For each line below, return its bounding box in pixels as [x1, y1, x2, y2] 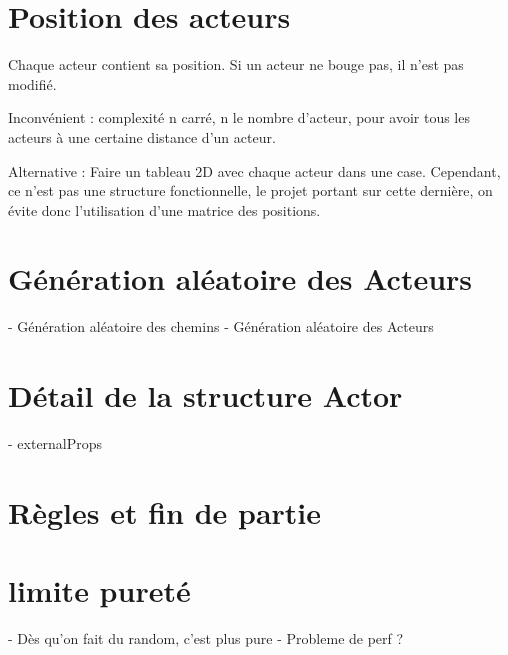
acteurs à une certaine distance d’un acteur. [8, 126, 276, 147]
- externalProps [8, 433, 103, 454]
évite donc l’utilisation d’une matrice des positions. [8, 199, 321, 220]
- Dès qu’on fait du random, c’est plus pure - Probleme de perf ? [8, 628, 404, 649]
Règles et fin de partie [8, 491, 322, 532]
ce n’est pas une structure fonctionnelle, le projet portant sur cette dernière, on [8, 180, 493, 201]
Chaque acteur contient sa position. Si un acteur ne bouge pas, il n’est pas [8, 54, 464, 75]
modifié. [8, 73, 57, 94]
